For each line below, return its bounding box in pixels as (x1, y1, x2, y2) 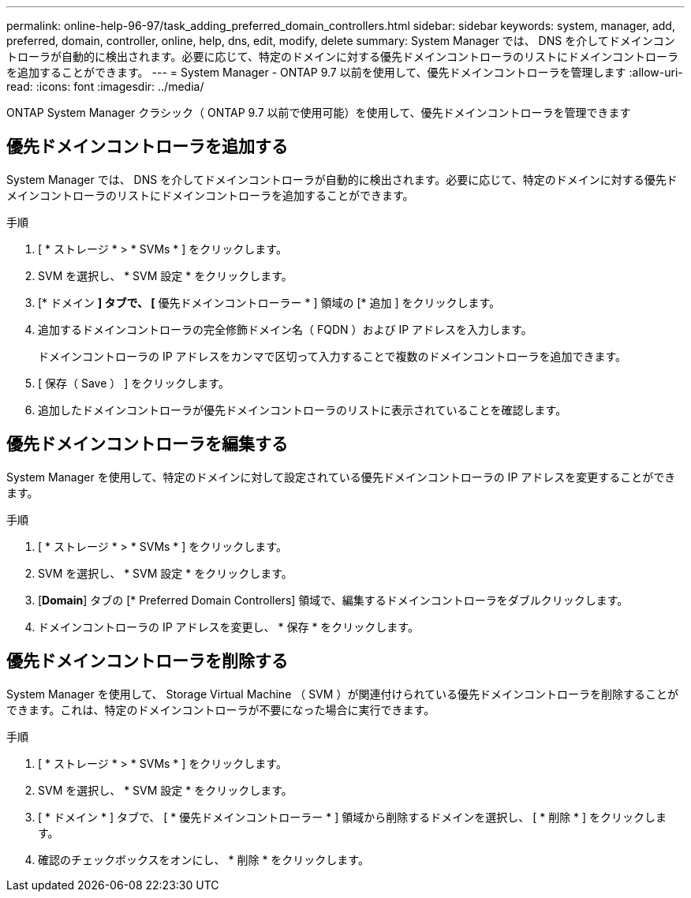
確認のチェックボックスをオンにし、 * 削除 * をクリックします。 (38, 852, 369, 866)
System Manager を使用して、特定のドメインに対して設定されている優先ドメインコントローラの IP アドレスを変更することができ (6, 470, 676, 484)
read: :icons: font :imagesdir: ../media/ (6, 80, 204, 93)
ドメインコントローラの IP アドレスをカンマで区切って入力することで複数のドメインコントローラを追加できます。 (38, 349, 627, 363)
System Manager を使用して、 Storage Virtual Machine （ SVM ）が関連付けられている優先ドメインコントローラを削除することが (6, 687, 678, 701)
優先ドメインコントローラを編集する (6, 434, 288, 455)
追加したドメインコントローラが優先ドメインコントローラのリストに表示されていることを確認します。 (38, 402, 567, 417)
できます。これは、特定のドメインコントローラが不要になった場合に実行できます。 (6, 702, 435, 717)
